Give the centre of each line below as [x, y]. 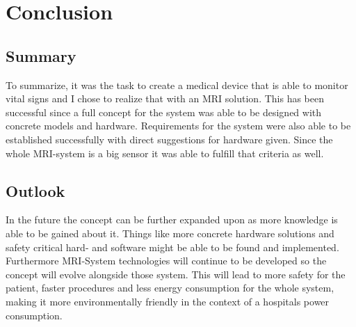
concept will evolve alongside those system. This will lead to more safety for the [176, 274]
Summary [41, 55]
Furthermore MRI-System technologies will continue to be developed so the [166, 261]
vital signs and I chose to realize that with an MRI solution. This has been [165, 98]
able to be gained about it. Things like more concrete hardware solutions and [170, 233]
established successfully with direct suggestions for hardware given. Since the [169, 139]
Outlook [35, 190]
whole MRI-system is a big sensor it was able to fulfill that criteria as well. [165, 153]
